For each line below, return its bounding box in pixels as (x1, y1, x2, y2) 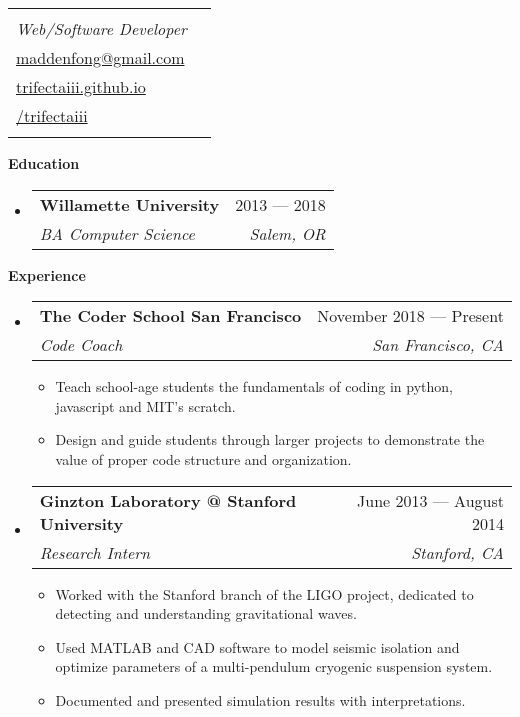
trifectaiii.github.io (16, 75, 146, 98)
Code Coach (39, 333, 123, 357)
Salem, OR (249, 221, 326, 245)
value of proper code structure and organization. (55, 448, 352, 469)
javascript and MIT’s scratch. (55, 395, 236, 416)
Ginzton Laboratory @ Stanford (39, 488, 297, 512)
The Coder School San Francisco (39, 304, 302, 328)
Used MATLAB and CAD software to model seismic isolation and (55, 636, 460, 657)
